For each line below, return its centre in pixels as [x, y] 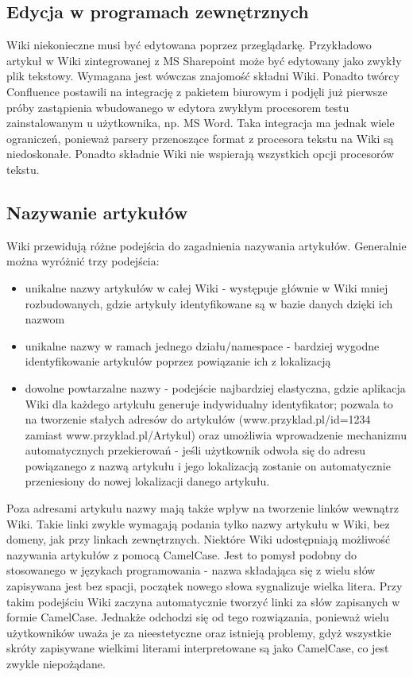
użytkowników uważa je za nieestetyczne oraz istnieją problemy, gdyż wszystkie [199, 632]
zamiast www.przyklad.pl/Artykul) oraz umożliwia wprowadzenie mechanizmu [216, 434]
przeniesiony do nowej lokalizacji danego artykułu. [147, 481]
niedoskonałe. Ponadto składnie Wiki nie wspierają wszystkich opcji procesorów [201, 154]
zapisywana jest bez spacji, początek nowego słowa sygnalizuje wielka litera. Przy [205, 586]
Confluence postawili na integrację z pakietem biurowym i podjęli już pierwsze [197, 91]
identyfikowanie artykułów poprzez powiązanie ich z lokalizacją [178, 361]
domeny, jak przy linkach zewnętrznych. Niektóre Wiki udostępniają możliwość [199, 539]
